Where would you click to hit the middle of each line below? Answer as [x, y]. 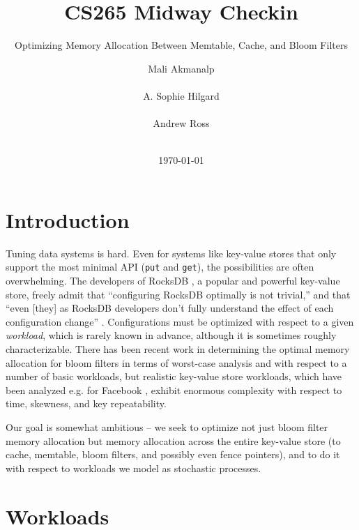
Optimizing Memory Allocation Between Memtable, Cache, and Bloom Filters [181, 45]
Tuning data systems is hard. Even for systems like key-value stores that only [171, 253]
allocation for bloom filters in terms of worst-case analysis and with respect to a [176, 362]
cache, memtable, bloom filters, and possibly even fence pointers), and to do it [173, 454]
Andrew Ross [181, 123]
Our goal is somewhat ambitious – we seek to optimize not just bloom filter [167, 427]
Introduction [68, 219]
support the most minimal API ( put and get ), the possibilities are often [160, 267]
